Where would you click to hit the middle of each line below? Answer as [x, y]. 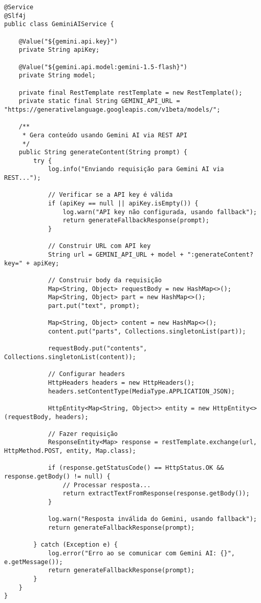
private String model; [57, 76]
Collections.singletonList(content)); [70, 357]
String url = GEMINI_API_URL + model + [116, 255]
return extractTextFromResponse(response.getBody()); [156, 494]
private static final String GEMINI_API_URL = [99, 101]
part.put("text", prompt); [94, 306]
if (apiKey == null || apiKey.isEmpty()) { [123, 204]
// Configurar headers [86, 374]
